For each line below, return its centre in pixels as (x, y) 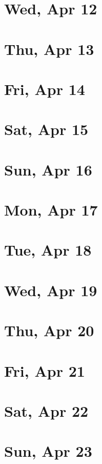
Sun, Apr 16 (48, 169)
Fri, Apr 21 (45, 370)
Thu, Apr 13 (49, 49)
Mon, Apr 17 (51, 210)
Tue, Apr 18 (48, 250)
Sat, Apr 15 (46, 129)
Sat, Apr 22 (46, 410)
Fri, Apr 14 (45, 89)
